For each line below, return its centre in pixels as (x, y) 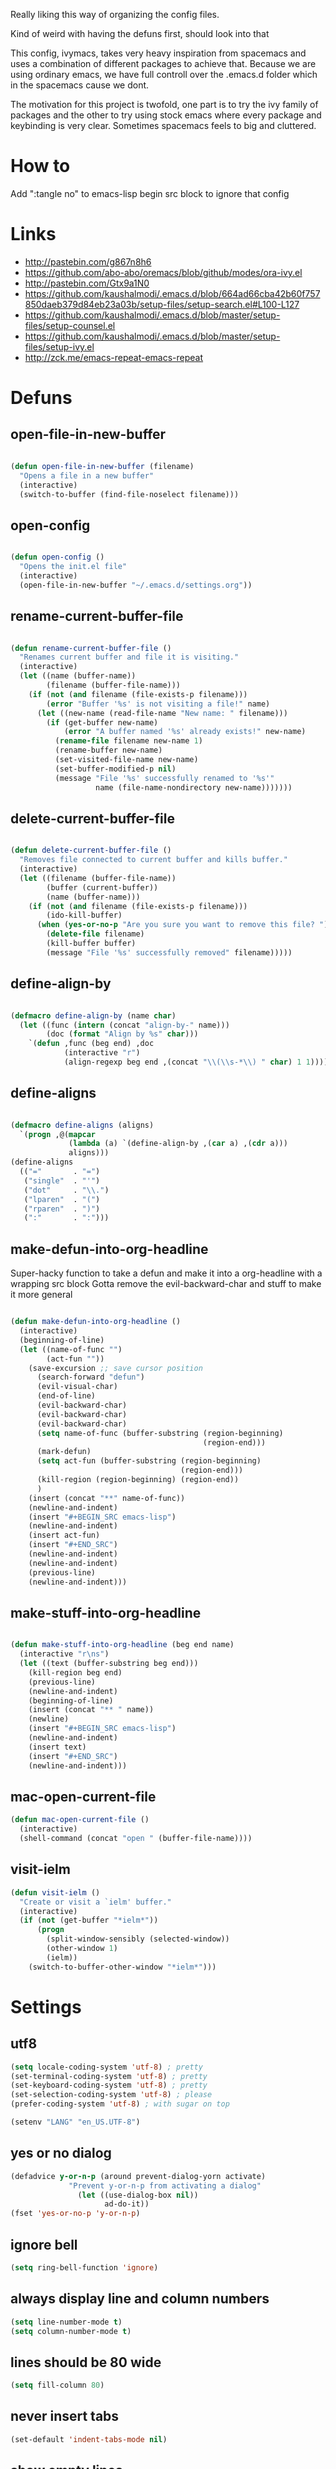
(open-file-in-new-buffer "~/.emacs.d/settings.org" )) (136, 585)
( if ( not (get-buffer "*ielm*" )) (89, 1920)
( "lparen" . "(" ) (62, 1199)
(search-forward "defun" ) (90, 1377)
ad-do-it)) (127, 2204)
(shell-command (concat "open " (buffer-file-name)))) (136, 1839)
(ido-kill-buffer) (84, 915)
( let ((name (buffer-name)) (78, 676)
